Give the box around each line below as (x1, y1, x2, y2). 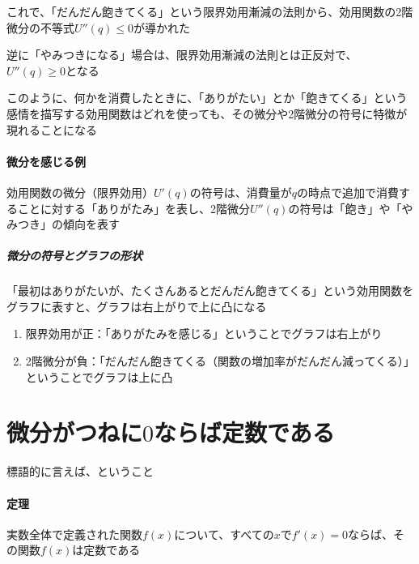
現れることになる (6, 121, 97, 138)
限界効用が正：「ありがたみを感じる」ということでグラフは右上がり (25, 325, 383, 342)
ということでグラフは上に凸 (25, 368, 173, 385)
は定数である (72, 541, 141, 558)
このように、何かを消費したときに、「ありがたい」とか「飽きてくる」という (6, 89, 408, 106)
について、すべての (174, 525, 274, 542)
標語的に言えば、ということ (6, 463, 154, 480)
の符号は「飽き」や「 (288, 199, 402, 216)
